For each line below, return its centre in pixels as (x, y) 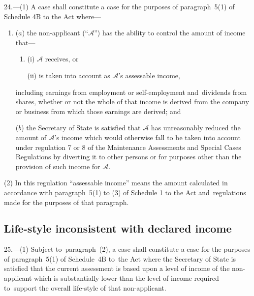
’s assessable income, (149, 75)
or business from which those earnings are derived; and (98, 111)
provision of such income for (58, 166)
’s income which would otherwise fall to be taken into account (147, 137)
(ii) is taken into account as (69, 75)
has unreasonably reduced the (196, 128)
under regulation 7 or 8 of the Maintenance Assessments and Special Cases (128, 147)
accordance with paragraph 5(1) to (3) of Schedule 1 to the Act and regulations (125, 192)
